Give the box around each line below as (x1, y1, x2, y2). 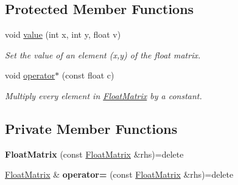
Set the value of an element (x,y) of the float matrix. (5, 48, 201, 61)
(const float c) (61, 69, 114, 82)
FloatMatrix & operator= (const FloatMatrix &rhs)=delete (5, 168, 234, 181)
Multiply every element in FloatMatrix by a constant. (5, 89, 202, 102)
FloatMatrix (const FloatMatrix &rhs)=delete (5, 147, 184, 160)
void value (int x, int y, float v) (5, 28, 121, 41)
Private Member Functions (5, 119, 178, 138)
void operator (5, 69, 55, 82)
